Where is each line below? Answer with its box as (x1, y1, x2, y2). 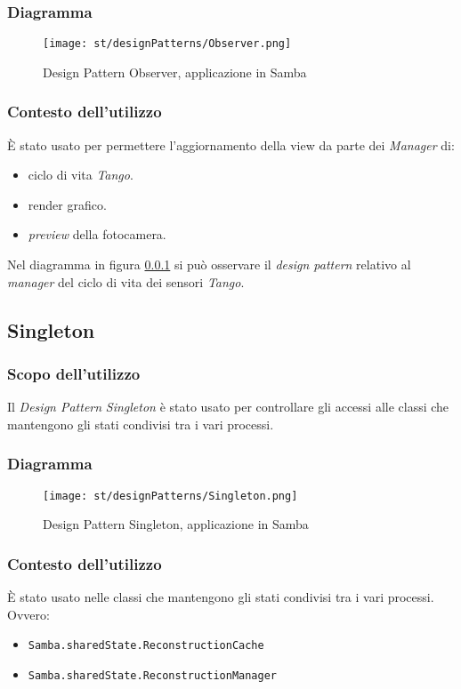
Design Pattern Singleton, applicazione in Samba (43, 515, 309, 533)
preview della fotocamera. (28, 225, 166, 244)
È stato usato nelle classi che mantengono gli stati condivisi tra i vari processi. (7, 588, 434, 606)
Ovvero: (7, 605, 50, 623)
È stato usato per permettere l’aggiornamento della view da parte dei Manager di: (7, 135, 455, 154)
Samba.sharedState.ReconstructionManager (28, 669, 277, 682)
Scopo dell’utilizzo (7, 362, 141, 384)
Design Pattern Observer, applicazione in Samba (43, 62, 307, 81)
